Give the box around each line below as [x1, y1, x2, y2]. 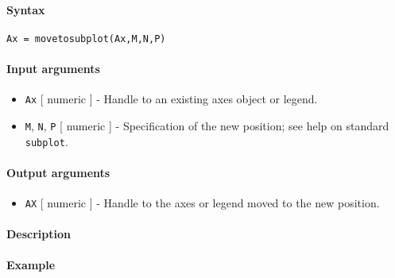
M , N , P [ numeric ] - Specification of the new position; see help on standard [25, 117, 389, 133]
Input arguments [6, 60, 100, 77]
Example [6, 257, 56, 273]
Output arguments [6, 164, 110, 180]
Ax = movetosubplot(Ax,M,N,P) [6, 33, 166, 44]
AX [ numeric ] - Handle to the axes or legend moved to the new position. [25, 195, 380, 211]
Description [6, 226, 72, 242]
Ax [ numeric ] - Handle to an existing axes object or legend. [25, 91, 318, 107]
